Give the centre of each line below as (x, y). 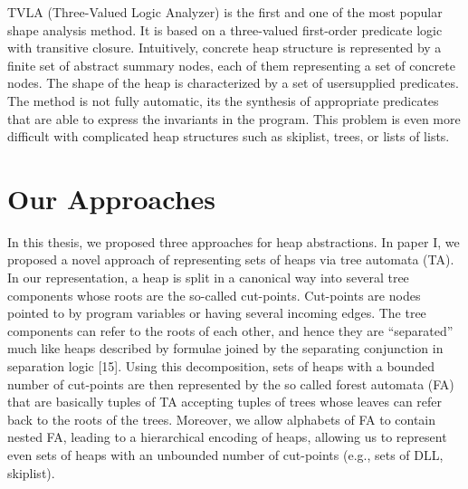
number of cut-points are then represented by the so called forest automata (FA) (231, 384)
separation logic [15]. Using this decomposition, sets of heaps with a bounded (221, 366)
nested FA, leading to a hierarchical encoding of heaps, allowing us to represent (227, 437)
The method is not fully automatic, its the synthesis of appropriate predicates (223, 100)
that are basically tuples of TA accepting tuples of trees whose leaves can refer (225, 402)
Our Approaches (111, 198)
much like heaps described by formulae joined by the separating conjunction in (225, 348)
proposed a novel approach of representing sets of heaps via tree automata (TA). (231, 259)
